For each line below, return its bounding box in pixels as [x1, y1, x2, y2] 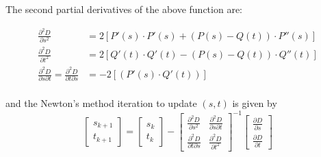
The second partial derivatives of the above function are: [5, 2, 242, 16]
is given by [232, 96, 277, 110]
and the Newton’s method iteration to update [5, 96, 197, 110]
